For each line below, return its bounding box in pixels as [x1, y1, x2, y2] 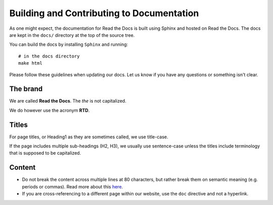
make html [18, 61, 42, 66]
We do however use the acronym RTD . [9, 107, 90, 113]
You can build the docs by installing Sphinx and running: [9, 41, 128, 47]
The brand [9, 85, 43, 93]
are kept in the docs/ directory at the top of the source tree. [9, 32, 135, 38]
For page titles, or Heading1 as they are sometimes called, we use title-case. [9, 134, 169, 140]
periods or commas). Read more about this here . [22, 183, 123, 189]
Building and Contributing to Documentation [9, 8, 199, 19]
